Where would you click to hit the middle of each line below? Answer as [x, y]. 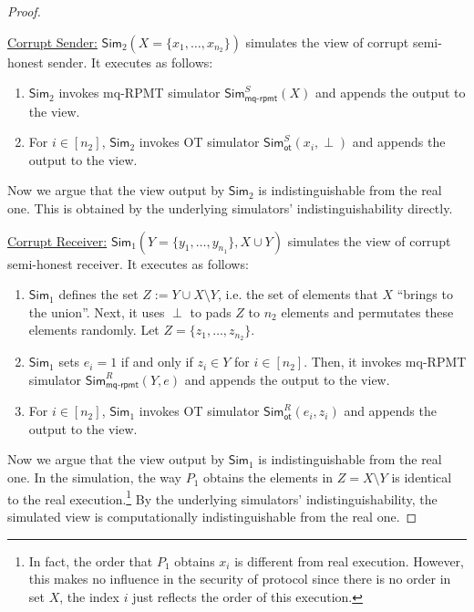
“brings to [425, 294]
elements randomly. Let [94, 330]
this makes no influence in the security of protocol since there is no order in [240, 579]
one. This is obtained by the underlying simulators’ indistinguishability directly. [230, 208]
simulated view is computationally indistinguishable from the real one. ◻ [212, 516]
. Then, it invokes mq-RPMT [385, 362]
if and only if [157, 362]
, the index [89, 596]
